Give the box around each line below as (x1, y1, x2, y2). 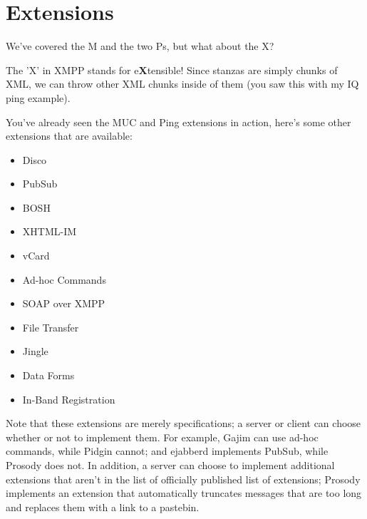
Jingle (22, 344, 48, 359)
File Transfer (22, 319, 79, 334)
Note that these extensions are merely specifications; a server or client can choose (6, 416, 361, 431)
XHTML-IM (22, 224, 77, 239)
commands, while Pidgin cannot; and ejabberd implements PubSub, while (6, 443, 329, 458)
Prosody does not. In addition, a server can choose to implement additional (6, 458, 335, 472)
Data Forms (22, 368, 75, 383)
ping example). (6, 90, 71, 105)
